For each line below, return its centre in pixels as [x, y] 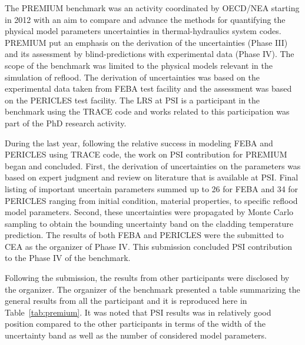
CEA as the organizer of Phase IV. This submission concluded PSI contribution [149, 246]
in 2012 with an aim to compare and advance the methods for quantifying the [145, 19]
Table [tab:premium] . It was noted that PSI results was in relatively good [138, 312]
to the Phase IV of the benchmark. [68, 258]
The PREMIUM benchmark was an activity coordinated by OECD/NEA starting [152, 8]
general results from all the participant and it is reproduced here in [126, 301]
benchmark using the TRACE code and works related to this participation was [147, 111]
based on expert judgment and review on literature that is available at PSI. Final [152, 177]
